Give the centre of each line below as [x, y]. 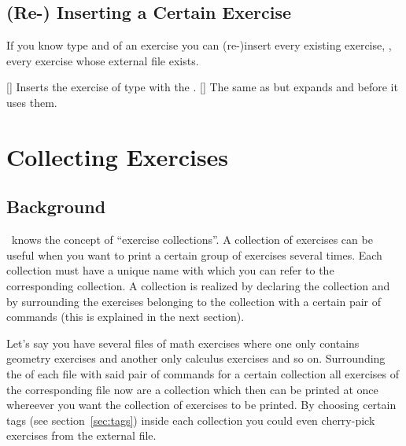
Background [56, 206]
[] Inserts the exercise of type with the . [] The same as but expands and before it [202, 87]
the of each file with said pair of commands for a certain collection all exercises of [203, 373]
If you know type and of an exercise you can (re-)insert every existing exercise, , [199, 45]
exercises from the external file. [81, 435]
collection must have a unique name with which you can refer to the [170, 270]
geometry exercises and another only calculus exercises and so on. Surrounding [196, 358]
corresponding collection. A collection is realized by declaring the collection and [198, 285]
